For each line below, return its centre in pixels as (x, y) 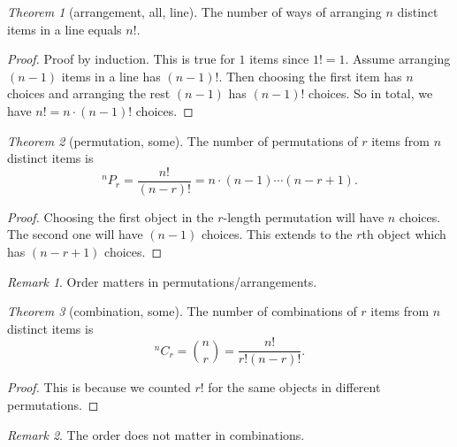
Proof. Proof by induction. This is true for (121, 59)
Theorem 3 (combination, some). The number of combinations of (182, 311)
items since (279, 59)
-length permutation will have (304, 216)
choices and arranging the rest (89, 93)
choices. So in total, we (371, 93)
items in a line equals (65, 29)
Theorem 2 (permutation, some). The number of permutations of (183, 140)
